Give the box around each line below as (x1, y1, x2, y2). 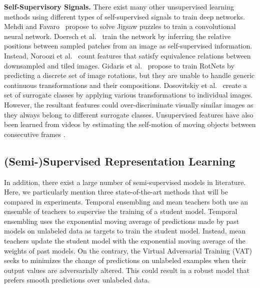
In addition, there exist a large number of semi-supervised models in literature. (4, 176, 246, 187)
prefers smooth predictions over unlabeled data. (4, 274, 150, 285)
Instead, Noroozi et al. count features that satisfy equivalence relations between (4, 50, 251, 60)
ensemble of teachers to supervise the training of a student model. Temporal (4, 206, 237, 216)
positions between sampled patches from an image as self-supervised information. (4, 40, 252, 51)
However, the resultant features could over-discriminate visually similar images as (4, 99, 253, 109)
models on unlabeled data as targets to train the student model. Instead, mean (4, 225, 246, 236)
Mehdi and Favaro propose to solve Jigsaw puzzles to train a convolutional (4, 21, 236, 31)
